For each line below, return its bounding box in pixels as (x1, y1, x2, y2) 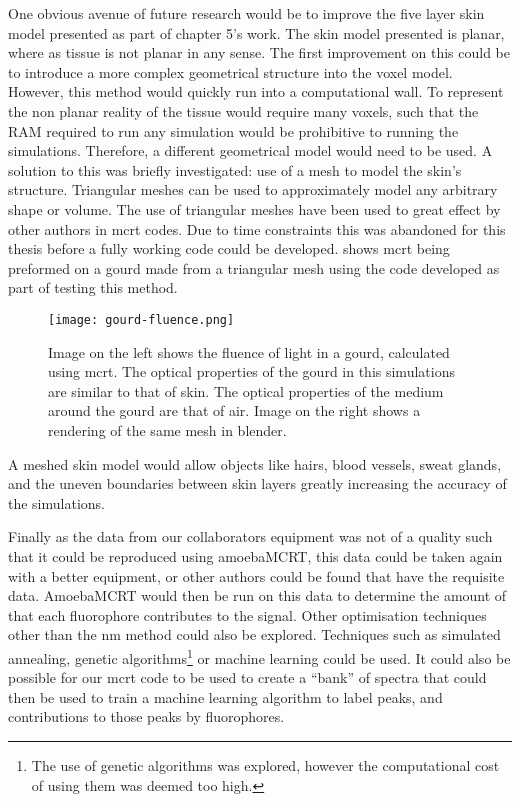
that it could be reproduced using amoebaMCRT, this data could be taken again (8, 545, 503, 566)
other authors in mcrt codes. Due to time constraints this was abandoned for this (8, 218, 506, 239)
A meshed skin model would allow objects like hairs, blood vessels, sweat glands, (8, 453, 502, 474)
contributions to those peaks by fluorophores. (8, 706, 285, 727)
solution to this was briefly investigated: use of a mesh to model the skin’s (8, 159, 462, 180)
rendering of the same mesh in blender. (48, 419, 287, 440)
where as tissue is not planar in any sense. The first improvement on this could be (8, 42, 511, 63)
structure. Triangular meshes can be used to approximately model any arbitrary (8, 179, 498, 200)
